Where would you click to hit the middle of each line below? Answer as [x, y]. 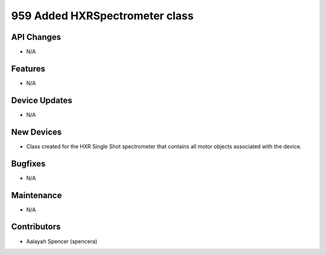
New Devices [37, 132]
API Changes [36, 37]
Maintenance [37, 195]
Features [28, 68]
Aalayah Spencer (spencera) [62, 241]
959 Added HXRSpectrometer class [102, 16]
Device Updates [42, 100]
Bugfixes [28, 164]
